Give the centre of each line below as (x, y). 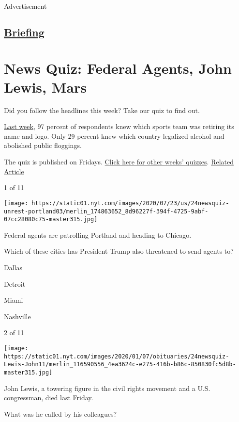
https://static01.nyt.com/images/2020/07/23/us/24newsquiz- (130, 203)
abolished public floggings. (43, 145)
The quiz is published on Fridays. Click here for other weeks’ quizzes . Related (119, 162)
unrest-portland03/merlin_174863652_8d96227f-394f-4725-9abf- (106, 211)
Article (14, 171)
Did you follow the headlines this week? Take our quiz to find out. (102, 110)
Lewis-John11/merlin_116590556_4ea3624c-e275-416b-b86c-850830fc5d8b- (120, 365)
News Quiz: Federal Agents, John (118, 68)
